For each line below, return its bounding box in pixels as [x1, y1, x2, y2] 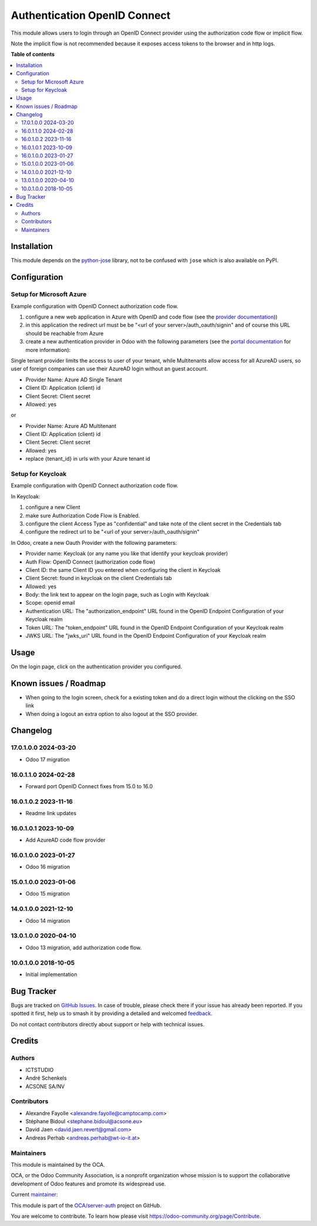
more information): [25, 346, 71, 353]
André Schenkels [25, 1074, 67, 1081]
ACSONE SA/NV [25, 1083, 65, 1090]
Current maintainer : [11, 1191, 58, 1198]
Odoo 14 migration [25, 917, 70, 924]
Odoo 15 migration [25, 890, 70, 897]
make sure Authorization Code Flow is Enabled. [25, 512, 140, 519]
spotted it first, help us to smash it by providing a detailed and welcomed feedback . [11, 1010, 213, 1017]
